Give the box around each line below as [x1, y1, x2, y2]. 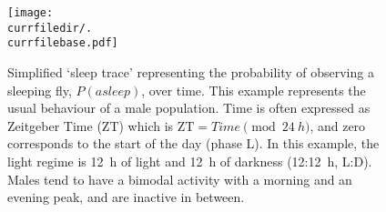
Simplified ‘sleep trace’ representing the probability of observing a [7, 62, 374, 81]
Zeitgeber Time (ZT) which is [7, 116, 174, 135]
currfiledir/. [7, 21, 93, 35]
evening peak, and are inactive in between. [7, 187, 245, 207]
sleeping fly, [7, 80, 72, 99]
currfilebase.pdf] [7, 36, 118, 50]
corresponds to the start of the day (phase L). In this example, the [7, 134, 380, 153]
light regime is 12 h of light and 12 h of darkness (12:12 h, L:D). [7, 151, 372, 170]
